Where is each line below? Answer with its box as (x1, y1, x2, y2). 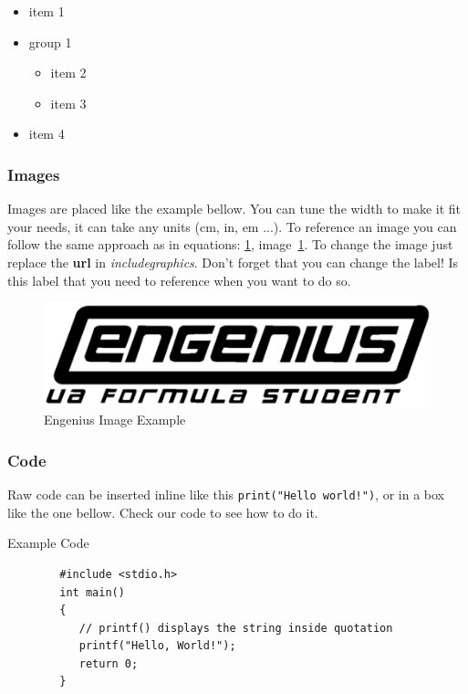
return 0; (78, 657, 139, 670)
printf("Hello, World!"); (78, 639, 236, 653)
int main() (59, 585, 125, 599)
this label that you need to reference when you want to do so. (7, 270, 351, 289)
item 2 (50, 63, 87, 82)
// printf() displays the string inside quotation (78, 621, 393, 635)
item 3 (50, 93, 87, 112)
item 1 (28, 2, 65, 20)
